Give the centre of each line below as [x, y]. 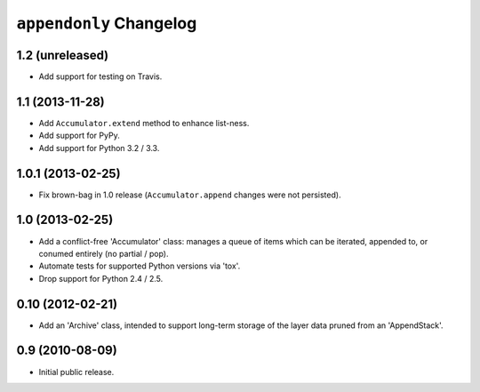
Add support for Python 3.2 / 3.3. [99, 148]
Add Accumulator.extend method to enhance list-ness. [144, 123]
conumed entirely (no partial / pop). [104, 253]
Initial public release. [76, 372]
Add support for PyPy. [79, 136]
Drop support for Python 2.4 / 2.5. [101, 278]
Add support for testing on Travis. [100, 76]
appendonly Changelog [107, 23]
